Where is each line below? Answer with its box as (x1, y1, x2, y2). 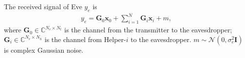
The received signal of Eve (4, 1, 82, 11)
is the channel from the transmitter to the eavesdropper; (64, 25, 232, 35)
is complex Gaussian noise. (4, 44, 84, 55)
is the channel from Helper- (44, 34, 126, 44)
